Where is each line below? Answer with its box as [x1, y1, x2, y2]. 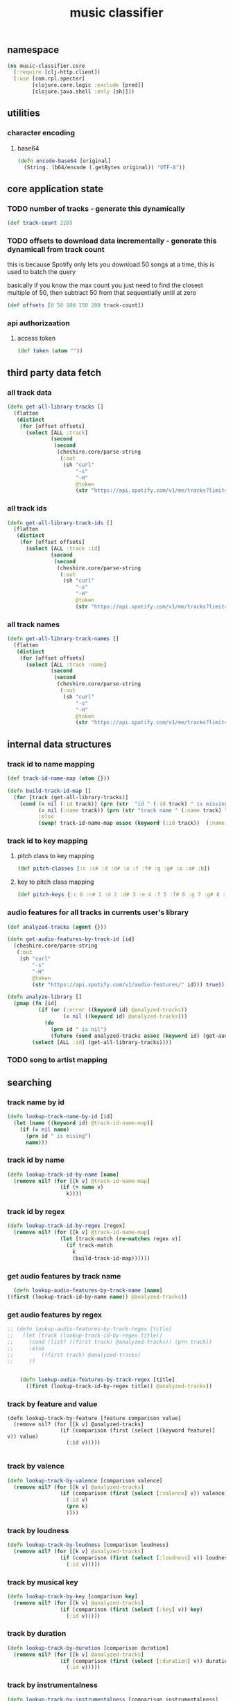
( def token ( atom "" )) [17, 348, 83, 354]
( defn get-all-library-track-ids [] [7, 519, 113, 527]
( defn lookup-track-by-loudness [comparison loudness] [7, 1541, 169, 1548]
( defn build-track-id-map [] [7, 787, 92, 794]
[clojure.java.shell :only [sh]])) [32, 88, 135, 95]
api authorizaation [7, 318, 71, 328]
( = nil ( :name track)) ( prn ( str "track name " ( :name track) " [37, 807, 228, 814]
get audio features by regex [7, 1310, 103, 1319]
